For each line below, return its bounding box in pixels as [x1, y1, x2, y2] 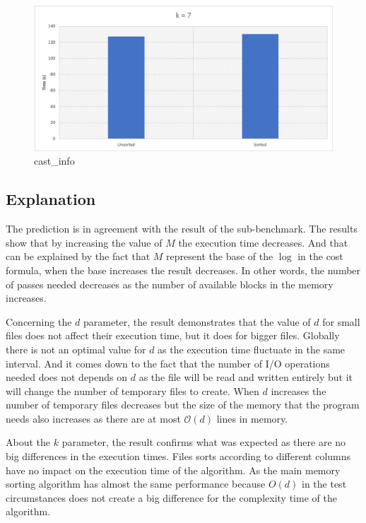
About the [6, 435, 51, 449]
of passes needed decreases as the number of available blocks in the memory [6, 276, 333, 291]
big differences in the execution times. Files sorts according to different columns [6, 449, 351, 464]
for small [322, 314, 360, 329]
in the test [302, 476, 347, 491]
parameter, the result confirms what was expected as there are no [61, 435, 346, 449]
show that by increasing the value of [6, 235, 163, 249]
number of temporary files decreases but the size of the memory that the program [6, 397, 360, 412]
